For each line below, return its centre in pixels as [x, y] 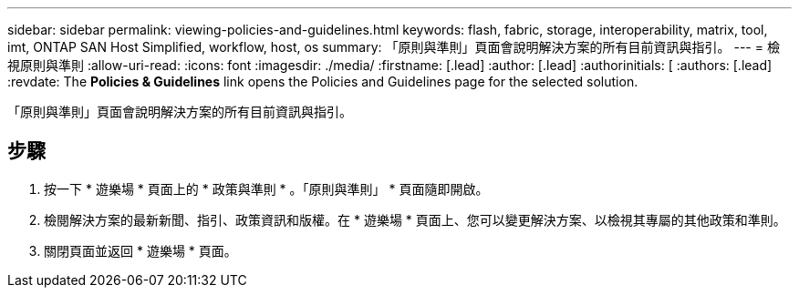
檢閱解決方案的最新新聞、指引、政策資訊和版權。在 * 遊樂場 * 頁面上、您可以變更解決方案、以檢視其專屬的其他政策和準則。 [415, 219]
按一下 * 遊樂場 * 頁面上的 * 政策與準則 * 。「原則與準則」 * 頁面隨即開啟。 [266, 188]
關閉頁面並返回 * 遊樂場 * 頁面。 [140, 250]
